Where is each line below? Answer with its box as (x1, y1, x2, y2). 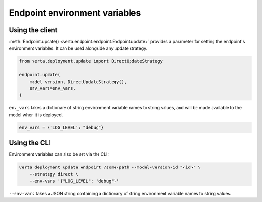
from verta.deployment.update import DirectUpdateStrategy (19, 58, 163, 64)
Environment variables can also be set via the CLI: (9, 151, 109, 157)
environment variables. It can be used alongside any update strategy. (9, 45, 147, 51)
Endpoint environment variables (9, 7, 141, 18)
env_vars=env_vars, (29, 85, 76, 91)
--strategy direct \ (29, 171, 79, 177)
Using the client (9, 26, 58, 34)
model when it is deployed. (9, 112, 63, 118)
